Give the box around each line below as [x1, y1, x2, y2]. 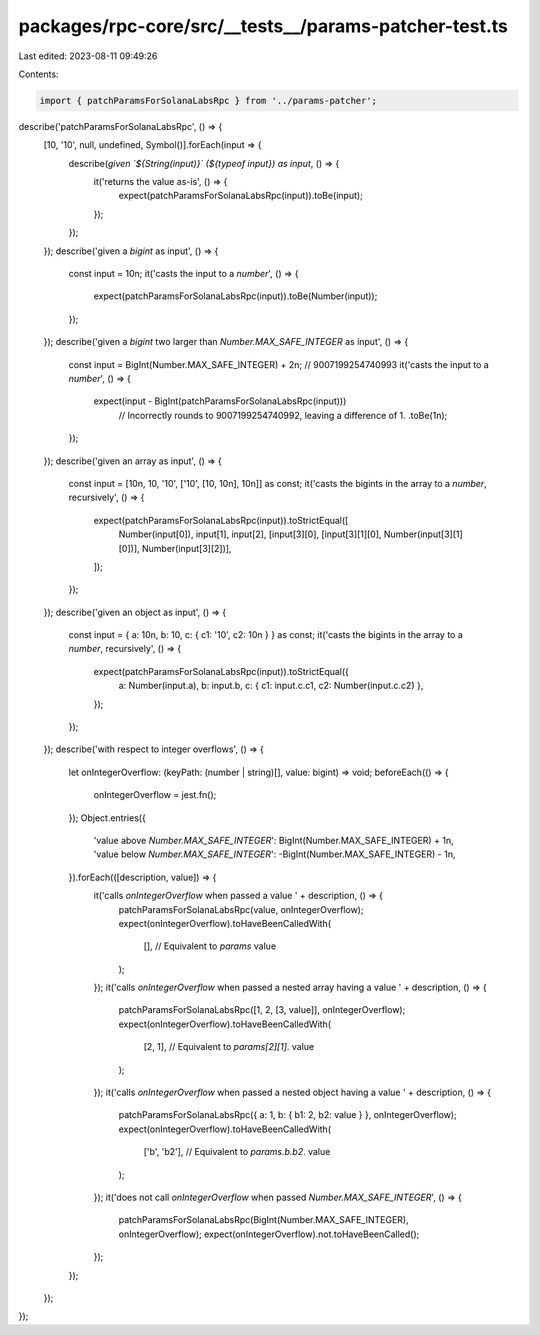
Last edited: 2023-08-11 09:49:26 [18, 50, 158, 62]
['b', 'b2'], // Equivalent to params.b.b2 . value [143, 1146, 331, 1158]
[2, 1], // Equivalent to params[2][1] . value [143, 1041, 315, 1053]
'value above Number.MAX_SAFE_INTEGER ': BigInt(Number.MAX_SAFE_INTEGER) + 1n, [93, 834, 454, 846]
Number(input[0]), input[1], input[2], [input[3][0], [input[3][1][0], [118, 528, 382, 540]
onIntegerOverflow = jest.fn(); [93, 789, 217, 801]
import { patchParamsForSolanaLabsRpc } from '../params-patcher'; [39, 95, 378, 106]
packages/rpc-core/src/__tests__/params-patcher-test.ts [18, 15, 509, 37]
